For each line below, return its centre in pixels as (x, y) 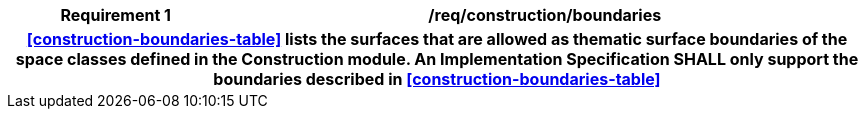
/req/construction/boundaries (545, 15)
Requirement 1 (116, 15)
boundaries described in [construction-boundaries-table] (437, 79)
